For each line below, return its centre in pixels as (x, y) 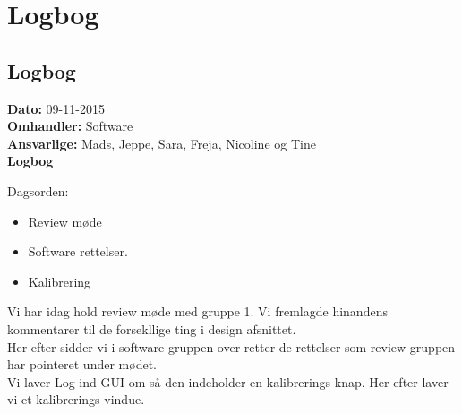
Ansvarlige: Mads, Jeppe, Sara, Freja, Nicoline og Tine (162, 143)
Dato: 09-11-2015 (56, 108)
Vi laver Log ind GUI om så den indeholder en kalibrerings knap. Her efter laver (228, 381)
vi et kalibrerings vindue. (76, 399)
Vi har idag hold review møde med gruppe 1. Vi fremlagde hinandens (197, 311)
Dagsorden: (38, 190)
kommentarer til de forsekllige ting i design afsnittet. (152, 328)
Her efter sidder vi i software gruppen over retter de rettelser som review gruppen (231, 346)
